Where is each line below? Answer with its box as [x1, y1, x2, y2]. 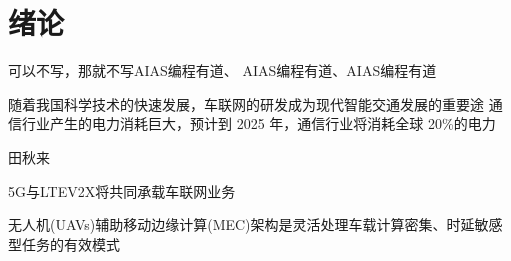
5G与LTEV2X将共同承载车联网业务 [8, 180, 236, 201]
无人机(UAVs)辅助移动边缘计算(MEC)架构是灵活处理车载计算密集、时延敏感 [8, 214, 503, 235]
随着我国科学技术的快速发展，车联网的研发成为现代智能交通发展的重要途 [8, 93, 484, 114]
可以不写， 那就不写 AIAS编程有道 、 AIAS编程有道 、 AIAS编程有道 [8, 60, 437, 81]
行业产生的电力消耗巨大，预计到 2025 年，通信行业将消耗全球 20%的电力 [21, 113, 496, 134]
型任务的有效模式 [8, 233, 120, 254]
